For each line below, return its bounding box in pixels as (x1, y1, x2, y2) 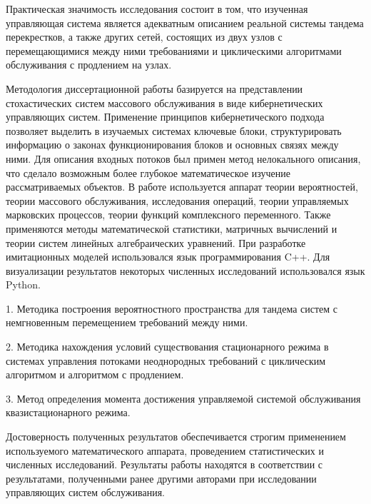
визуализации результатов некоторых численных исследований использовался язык (6, 263, 365, 278)
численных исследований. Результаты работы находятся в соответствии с (6, 457, 323, 472)
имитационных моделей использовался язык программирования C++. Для (6, 249, 330, 264)
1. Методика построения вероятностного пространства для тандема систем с (6, 301, 338, 316)
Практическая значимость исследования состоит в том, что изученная (6, 1, 308, 16)
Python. (6, 277, 41, 292)
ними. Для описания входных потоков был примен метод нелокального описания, (6, 151, 361, 166)
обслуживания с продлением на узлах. (6, 57, 172, 72)
